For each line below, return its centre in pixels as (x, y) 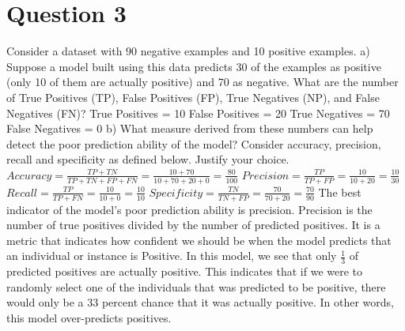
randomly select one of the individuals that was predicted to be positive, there (196, 286)
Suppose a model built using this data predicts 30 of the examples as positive (194, 66)
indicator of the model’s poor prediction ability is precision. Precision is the (189, 209)
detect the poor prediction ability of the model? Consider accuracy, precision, (194, 143)
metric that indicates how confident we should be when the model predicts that (199, 240)
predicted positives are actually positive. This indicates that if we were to (185, 271)
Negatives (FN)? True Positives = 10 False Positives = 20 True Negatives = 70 (198, 113)
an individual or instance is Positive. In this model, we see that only (172, 256)
